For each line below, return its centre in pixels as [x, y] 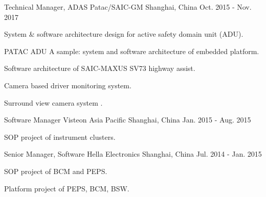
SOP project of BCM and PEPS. [56, 171]
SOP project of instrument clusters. [60, 137]
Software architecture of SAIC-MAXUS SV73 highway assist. [100, 68]
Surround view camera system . [53, 102]
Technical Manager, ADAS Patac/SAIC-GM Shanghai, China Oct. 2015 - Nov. [128, 7]
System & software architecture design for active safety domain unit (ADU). [124, 34]
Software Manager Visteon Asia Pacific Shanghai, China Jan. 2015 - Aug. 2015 [128, 120]
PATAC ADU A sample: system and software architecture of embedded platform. [132, 51]
